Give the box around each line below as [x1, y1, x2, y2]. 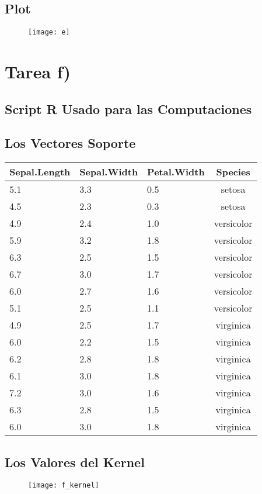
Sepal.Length [9, 165, 71, 179]
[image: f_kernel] [28, 481, 99, 490]
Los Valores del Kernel [5, 452, 145, 471]
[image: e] [28, 28, 70, 37]
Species [216, 165, 250, 179]
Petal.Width [147, 165, 205, 179]
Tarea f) [5, 60, 71, 84]
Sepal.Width [79, 165, 138, 179]
